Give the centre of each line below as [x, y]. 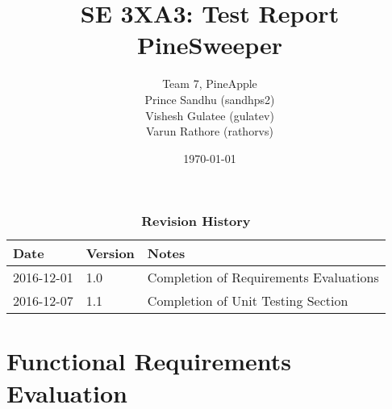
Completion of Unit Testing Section [248, 301]
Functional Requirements [149, 361]
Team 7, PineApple [210, 83]
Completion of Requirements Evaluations [263, 278]
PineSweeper [210, 45]
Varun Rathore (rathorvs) [210, 131]
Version [110, 253]
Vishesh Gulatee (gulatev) [210, 115]
